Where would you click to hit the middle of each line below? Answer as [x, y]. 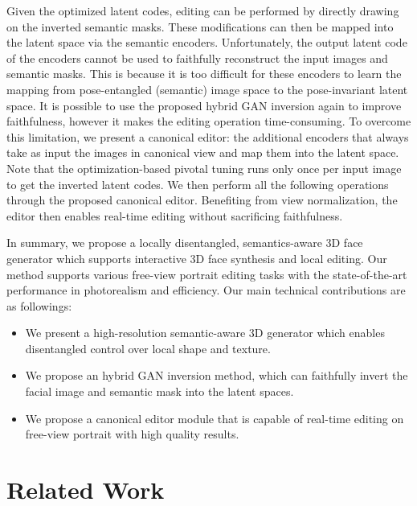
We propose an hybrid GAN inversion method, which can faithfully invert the [217, 375]
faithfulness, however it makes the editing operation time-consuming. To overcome [209, 121]
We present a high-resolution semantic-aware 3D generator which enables [205, 333]
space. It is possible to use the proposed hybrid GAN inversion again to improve [204, 105]
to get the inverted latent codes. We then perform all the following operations [198, 184]
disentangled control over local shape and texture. [148, 348]
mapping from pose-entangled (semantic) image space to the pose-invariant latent [207, 89]
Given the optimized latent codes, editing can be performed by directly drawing [203, 10]
